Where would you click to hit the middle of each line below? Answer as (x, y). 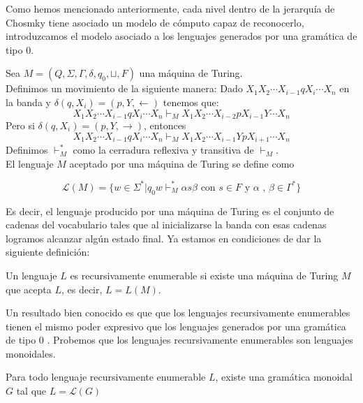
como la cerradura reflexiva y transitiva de (163, 150)
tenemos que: (191, 102)
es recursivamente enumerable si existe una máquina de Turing (204, 275)
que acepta (29, 289)
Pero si (20, 125)
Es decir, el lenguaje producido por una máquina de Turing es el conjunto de (170, 211)
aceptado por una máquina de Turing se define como (182, 163)
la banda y (28, 102)
